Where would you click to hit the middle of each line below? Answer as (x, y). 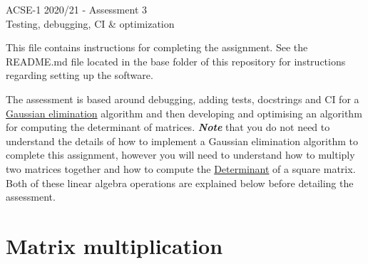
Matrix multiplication (114, 245)
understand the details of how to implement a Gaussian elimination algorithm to (182, 141)
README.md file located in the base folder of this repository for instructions (176, 61)
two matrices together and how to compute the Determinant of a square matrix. (181, 168)
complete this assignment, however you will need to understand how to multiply (180, 155)
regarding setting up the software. (80, 75)
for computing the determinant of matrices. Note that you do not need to (168, 127)
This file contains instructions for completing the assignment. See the (157, 47)
